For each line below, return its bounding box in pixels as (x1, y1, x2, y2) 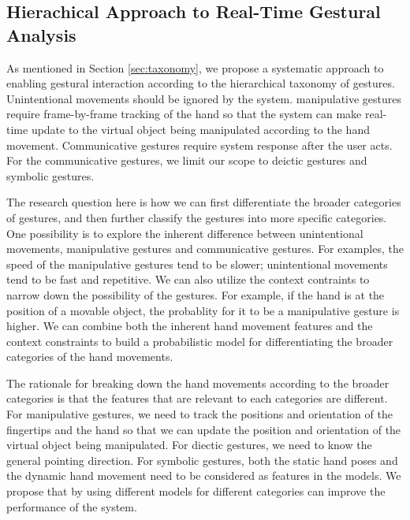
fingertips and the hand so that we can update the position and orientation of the (6, 421, 401, 437)
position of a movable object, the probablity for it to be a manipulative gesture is (6, 302, 400, 318)
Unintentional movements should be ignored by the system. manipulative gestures (6, 90, 402, 106)
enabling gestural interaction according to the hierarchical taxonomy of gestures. (6, 75, 395, 91)
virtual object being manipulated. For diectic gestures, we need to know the (6, 436, 372, 453)
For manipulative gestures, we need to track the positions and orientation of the (6, 406, 393, 422)
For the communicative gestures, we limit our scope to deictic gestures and (6, 152, 367, 169)
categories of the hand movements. (6, 348, 173, 365)
